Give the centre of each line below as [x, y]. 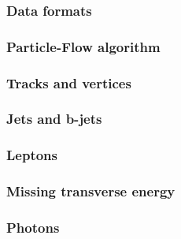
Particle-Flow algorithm [83, 46]
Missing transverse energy [91, 191]
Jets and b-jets [54, 119]
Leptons [32, 155]
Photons [33, 227]
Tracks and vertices [69, 82]
